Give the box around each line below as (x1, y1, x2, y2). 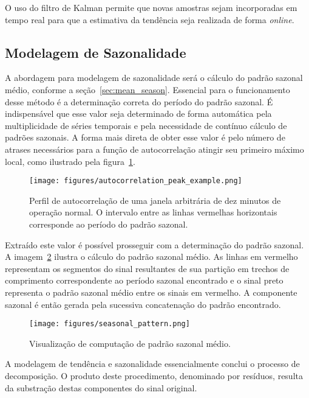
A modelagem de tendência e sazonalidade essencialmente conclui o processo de (5, 357, 300, 370)
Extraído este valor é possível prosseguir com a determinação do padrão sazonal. (5, 238, 304, 251)
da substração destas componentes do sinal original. (5, 381, 197, 394)
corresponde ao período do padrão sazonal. (29, 217, 188, 230)
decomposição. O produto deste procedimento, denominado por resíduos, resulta (5, 369, 303, 382)
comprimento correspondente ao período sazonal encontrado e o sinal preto (5, 274, 284, 287)
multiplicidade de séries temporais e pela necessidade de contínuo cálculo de (5, 119, 287, 131)
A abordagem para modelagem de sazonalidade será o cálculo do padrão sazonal (5, 71, 303, 84)
